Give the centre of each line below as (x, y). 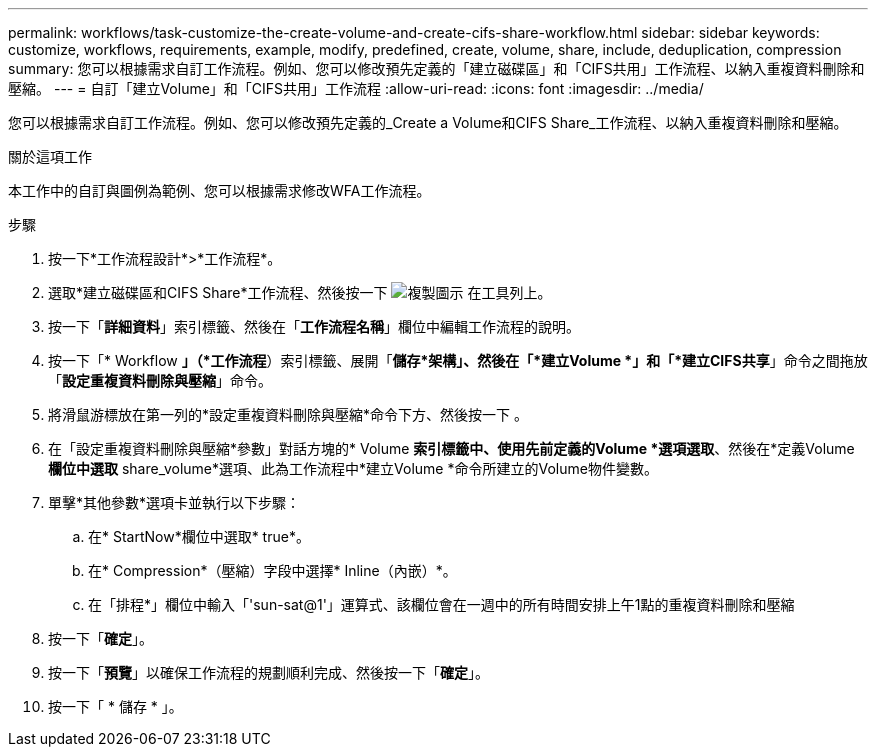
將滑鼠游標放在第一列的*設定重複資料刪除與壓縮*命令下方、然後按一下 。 (288, 414)
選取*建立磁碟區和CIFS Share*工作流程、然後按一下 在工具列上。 (300, 292)
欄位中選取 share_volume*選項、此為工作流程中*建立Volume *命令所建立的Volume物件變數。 (353, 468)
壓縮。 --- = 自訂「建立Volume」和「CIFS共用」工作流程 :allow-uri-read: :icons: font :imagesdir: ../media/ (356, 88)
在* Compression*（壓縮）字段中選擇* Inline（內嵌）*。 (272, 570)
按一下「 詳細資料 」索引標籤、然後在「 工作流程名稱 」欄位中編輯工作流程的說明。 (314, 326)
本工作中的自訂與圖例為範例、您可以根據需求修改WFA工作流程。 (219, 190)
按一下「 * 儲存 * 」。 (115, 706)
